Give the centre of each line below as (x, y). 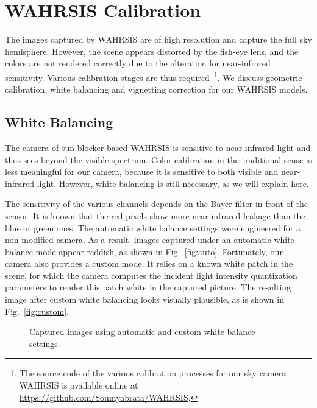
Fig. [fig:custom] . (37, 311)
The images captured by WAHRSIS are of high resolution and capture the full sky (158, 39)
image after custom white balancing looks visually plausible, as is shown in (144, 299)
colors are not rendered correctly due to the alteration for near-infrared (138, 63)
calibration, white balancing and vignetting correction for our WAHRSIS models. (156, 89)
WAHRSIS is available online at (79, 385)
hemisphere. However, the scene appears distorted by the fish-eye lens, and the (152, 51)
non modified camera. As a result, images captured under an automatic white (150, 240)
